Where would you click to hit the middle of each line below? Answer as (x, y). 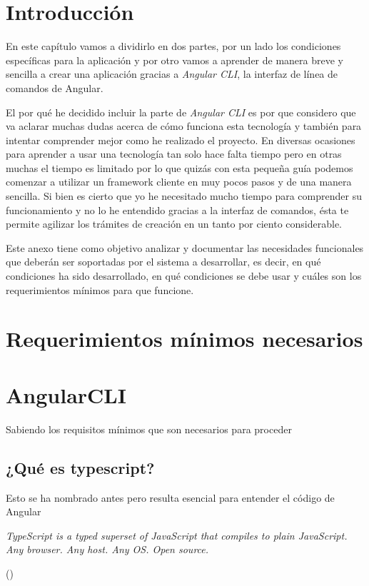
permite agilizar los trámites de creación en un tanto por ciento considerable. (174, 224)
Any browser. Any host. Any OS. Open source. (107, 549)
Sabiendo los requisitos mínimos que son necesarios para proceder (149, 429)
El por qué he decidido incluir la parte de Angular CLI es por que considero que (181, 112)
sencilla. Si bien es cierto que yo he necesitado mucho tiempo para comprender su (184, 196)
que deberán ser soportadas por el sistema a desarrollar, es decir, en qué (163, 262)
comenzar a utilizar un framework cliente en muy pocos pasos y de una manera (179, 182)
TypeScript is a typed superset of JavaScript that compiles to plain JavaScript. (177, 535)
